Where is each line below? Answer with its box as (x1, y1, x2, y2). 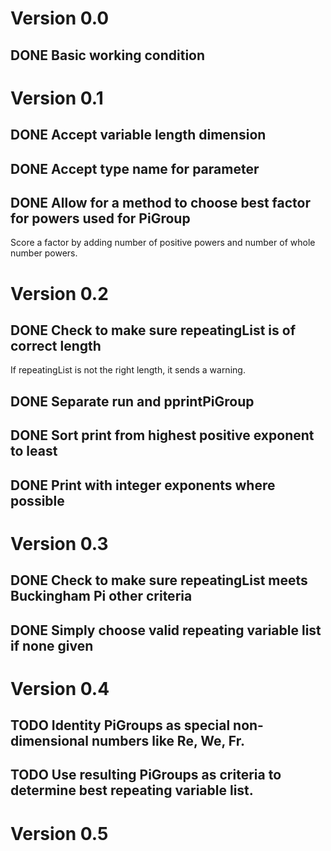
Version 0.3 (10, 532, 109, 555)
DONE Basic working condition (10, 47, 206, 64)
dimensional (10, 733, 89, 750)
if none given (10, 637, 94, 654)
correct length (10, 337, 102, 354)
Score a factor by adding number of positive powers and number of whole (10, 237, 316, 249)
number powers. (10, 247, 78, 259)
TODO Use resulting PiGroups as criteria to (10, 767, 282, 784)
